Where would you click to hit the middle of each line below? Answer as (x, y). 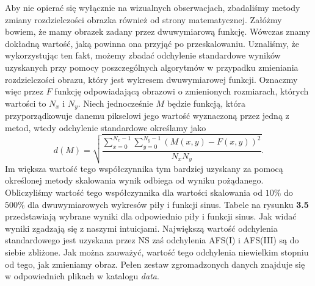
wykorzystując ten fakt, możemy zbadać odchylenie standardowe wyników (143, 55)
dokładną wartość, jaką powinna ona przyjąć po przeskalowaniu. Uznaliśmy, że (152, 43)
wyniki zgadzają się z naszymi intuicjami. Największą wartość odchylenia (141, 228)
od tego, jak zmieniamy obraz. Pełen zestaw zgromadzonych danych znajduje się (155, 264)
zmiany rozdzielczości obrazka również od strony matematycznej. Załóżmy (143, 19)
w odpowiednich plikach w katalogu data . (82, 276)
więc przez (24, 91)
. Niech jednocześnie (115, 103)
